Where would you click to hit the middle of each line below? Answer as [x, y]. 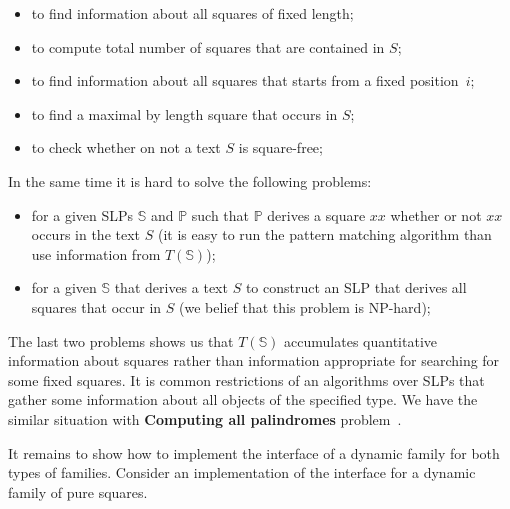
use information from [96, 253]
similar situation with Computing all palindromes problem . [205, 418]
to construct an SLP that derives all [356, 287]
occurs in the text [86, 234]
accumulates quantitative [361, 340]
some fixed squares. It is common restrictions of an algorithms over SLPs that [246, 379]
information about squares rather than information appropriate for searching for [254, 360]
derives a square [316, 214]
